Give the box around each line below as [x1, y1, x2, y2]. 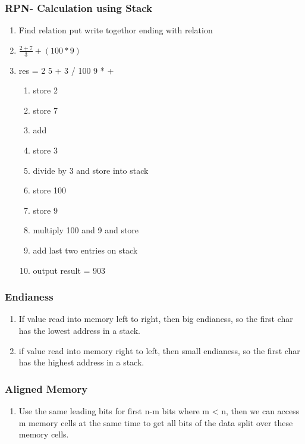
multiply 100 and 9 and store [33, 224, 139, 236]
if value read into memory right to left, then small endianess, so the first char [18, 344, 300, 357]
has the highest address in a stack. [18, 356, 144, 368]
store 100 [33, 184, 66, 196]
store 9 [33, 204, 58, 216]
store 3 [33, 144, 58, 157]
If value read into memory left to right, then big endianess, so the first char [18, 312, 293, 325]
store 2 [33, 84, 58, 96]
